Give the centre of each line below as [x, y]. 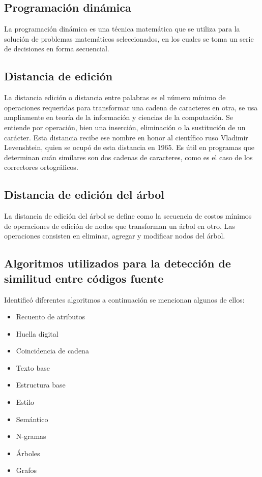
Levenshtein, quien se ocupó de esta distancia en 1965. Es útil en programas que [129, 147]
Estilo [25, 402]
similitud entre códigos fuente [84, 278]
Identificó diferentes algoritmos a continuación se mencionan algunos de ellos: [124, 299]
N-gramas [31, 436]
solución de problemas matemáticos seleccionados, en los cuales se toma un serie [129, 38]
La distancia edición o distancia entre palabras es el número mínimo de [115, 97]
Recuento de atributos [51, 317]
